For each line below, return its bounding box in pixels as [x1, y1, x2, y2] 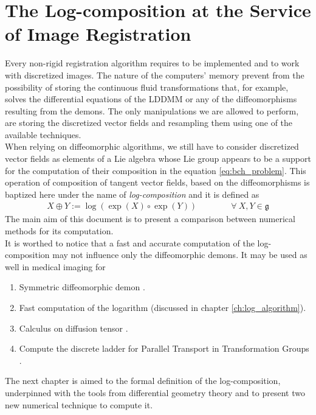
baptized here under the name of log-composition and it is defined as [5, 187, 259, 200]
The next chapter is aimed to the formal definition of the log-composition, [5, 374, 281, 387]
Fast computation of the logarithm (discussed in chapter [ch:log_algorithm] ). [19, 301, 306, 314]
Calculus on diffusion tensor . [19, 321, 128, 334]
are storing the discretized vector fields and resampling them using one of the [5, 116, 293, 129]
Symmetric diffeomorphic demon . [19, 281, 145, 293]
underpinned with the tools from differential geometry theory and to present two [5, 386, 305, 399]
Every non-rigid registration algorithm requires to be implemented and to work [5, 57, 300, 69]
